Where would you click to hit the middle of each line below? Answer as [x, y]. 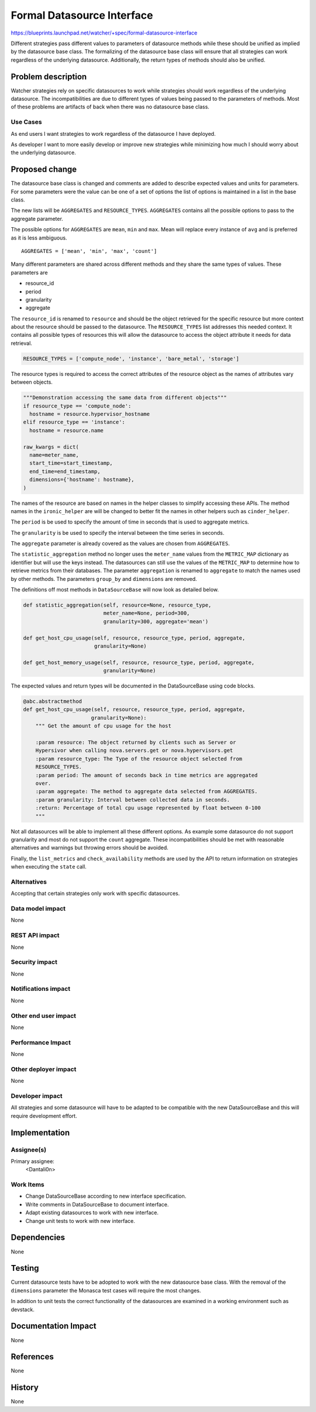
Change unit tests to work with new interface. [80, 1220]
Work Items [28, 1185]
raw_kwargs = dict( [51, 447]
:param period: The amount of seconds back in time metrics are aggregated [147, 775]
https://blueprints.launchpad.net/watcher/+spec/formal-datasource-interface [104, 33]
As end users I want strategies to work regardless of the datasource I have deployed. [113, 134]
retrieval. [21, 343]
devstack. [23, 1310]
